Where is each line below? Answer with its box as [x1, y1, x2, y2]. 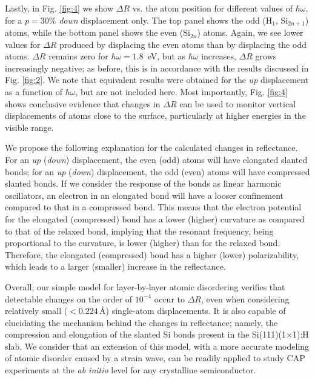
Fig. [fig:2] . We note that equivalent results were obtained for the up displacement [5, 73, 308, 86]
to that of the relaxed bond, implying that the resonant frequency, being [5, 224, 274, 237]
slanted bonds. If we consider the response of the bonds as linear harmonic [5, 177, 282, 190]
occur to [154, 292, 185, 305]
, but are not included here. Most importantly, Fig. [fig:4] [75, 85, 288, 98]
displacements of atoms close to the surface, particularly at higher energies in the [5, 109, 306, 122]
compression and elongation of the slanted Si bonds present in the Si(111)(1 [5, 328, 287, 341]
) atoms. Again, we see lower [197, 26, 303, 39]
